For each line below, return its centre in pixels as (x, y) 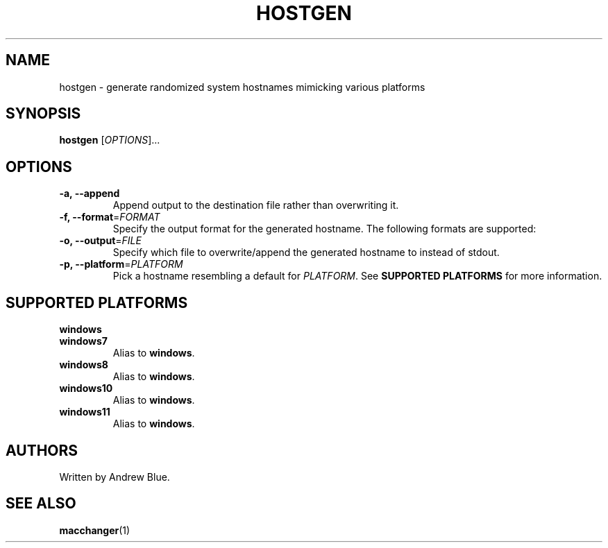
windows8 (84, 365)
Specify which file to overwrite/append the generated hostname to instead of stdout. (306, 252)
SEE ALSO (41, 504)
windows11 (85, 412)
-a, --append (90, 194)
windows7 (83, 341)
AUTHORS (42, 450)
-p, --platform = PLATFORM (121, 264)
